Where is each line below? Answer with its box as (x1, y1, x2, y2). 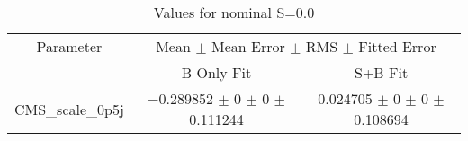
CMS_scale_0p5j (14, 98, 124, 119)
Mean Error (211, 36, 285, 57)
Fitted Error (358, 36, 436, 57)
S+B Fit (355, 62, 409, 83)
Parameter (36, 36, 103, 57)
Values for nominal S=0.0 (153, 2, 315, 22)
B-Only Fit (181, 62, 252, 83)
